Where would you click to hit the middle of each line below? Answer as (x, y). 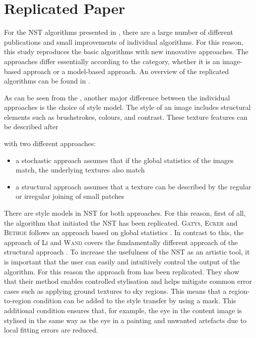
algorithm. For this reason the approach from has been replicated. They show (122, 271)
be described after (31, 127)
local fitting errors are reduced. (51, 330)
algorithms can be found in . (47, 81)
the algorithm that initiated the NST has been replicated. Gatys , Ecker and (121, 222)
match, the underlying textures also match (80, 170)
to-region (18, 300)
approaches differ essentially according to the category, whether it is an (112, 61)
